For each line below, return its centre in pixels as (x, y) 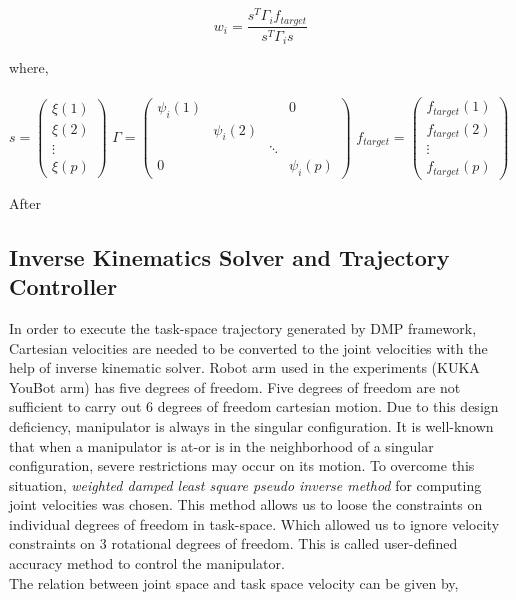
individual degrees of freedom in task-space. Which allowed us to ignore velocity (254, 523)
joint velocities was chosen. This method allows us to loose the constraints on (246, 504)
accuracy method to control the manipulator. (147, 563)
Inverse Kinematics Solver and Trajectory (229, 256)
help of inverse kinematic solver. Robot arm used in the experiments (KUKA (244, 367)
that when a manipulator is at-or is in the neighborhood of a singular (221, 445)
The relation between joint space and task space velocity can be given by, (234, 582)
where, (29, 67)
